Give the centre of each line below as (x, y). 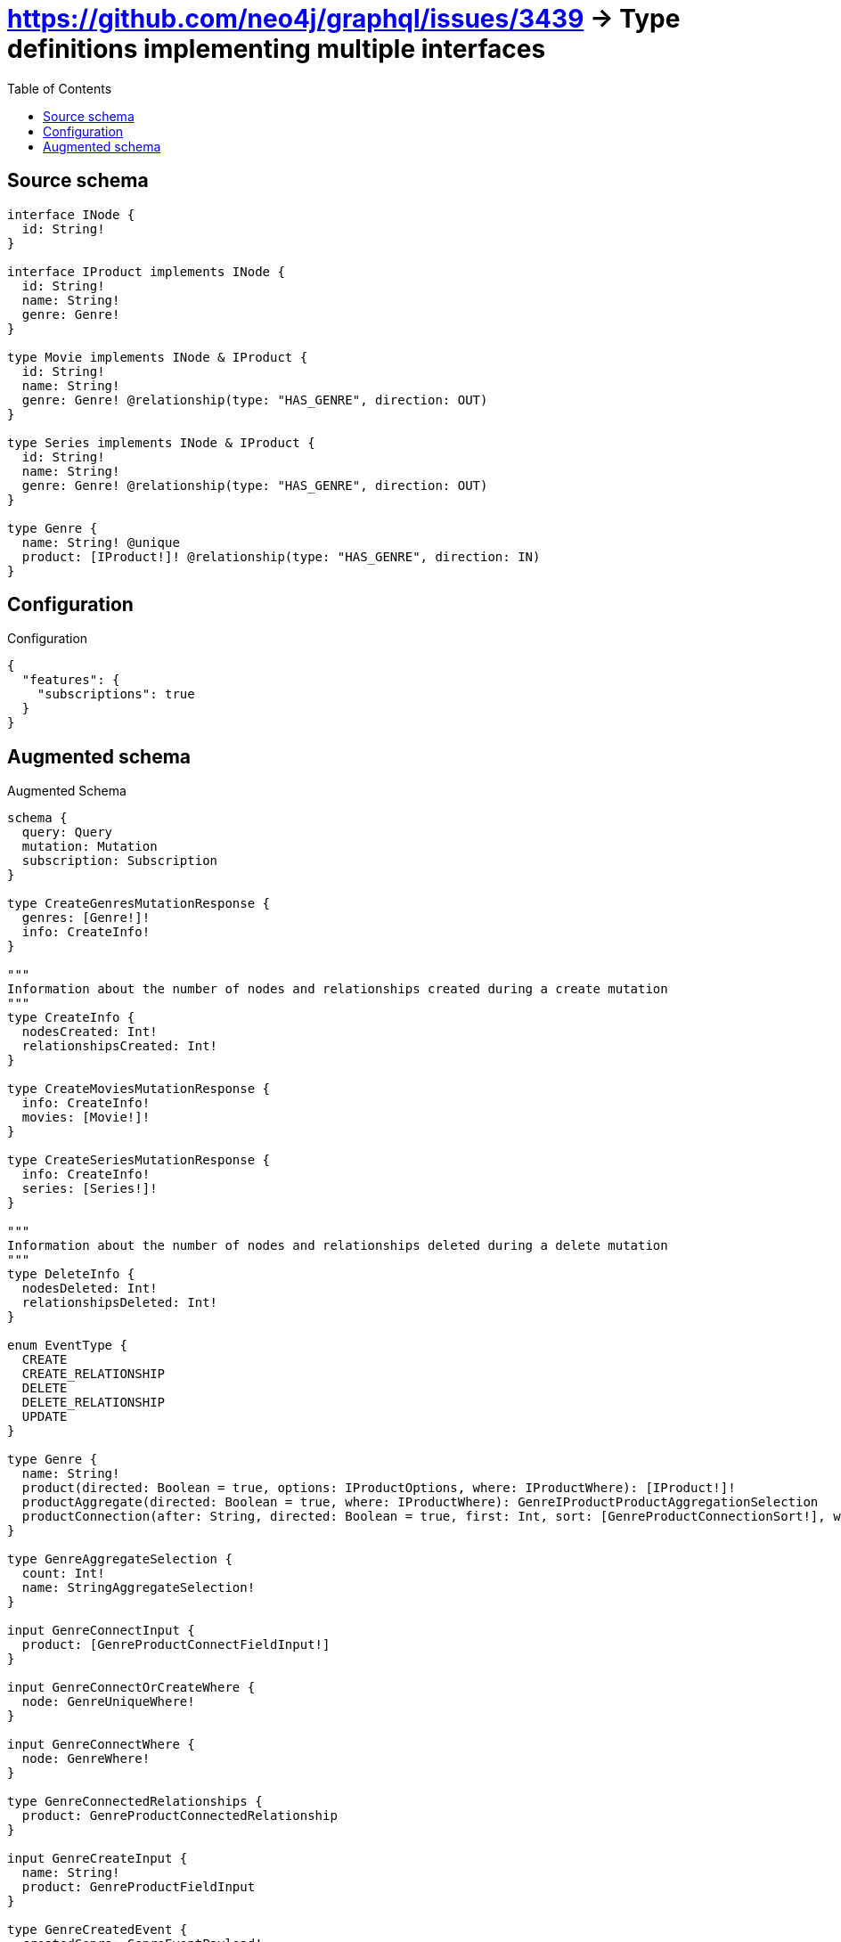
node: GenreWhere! (86, 1759)
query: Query (67, 832)
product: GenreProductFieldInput (139, 1887)
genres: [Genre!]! (86, 918)
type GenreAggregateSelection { (120, 1559)
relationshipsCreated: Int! (120, 1046)
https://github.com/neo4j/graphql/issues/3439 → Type (344, 19)
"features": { (71, 680)
